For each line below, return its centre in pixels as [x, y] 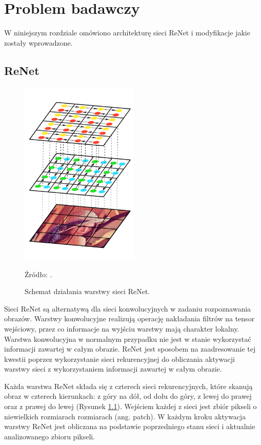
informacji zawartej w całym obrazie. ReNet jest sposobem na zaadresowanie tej [130, 349]
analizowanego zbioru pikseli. [50, 436]
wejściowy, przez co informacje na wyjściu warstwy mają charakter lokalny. [122, 328]
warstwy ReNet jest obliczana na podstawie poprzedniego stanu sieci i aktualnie [130, 426]
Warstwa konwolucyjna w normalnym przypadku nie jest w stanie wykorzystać [128, 338]
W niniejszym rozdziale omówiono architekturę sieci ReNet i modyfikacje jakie [127, 33]
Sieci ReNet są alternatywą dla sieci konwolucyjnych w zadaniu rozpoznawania [128, 308]
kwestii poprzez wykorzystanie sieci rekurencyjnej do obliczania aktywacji [119, 359]
